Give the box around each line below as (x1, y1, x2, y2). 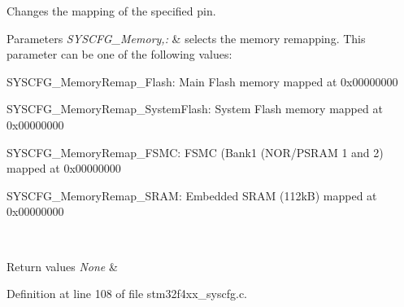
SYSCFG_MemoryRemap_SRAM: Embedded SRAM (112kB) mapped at (7, 186, 377, 204)
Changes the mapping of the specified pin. (7, 2, 216, 19)
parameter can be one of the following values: (7, 46, 232, 63)
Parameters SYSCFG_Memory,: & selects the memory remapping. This (7, 29, 366, 46)
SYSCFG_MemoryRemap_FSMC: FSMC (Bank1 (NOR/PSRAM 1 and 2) (7, 143, 384, 160)
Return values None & (7, 257, 118, 274)
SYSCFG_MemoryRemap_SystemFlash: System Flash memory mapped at (7, 100, 383, 117)
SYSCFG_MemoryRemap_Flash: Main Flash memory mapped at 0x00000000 (7, 72, 398, 90)
